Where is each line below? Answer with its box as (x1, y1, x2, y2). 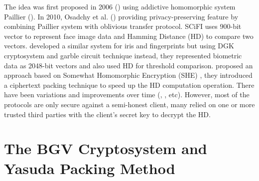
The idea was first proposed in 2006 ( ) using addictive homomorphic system (4, 1, 236, 11)
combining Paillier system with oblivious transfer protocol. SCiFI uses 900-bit (4, 21, 242, 31)
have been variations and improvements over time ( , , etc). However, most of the (4, 89, 250, 100)
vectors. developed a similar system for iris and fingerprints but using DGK (4, 40, 234, 51)
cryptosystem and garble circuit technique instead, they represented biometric (4, 50, 242, 60)
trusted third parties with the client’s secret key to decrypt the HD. (4, 109, 211, 119)
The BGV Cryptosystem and (4, 138, 207, 159)
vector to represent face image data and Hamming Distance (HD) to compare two (4, 30, 254, 41)
